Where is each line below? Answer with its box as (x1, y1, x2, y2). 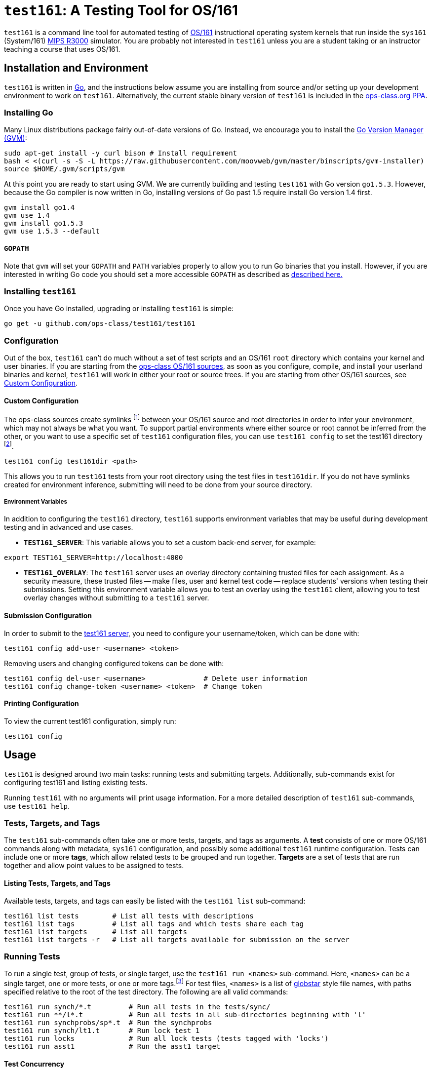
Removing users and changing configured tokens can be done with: (4, 659, 224, 668)
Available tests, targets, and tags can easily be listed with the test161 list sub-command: (4, 896, 306, 905)
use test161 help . (4, 801, 70, 810)
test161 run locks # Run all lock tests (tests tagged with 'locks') (4, 1034, 329, 1043)
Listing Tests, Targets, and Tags (4, 879, 111, 888)
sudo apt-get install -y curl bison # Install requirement (4, 149, 237, 158)
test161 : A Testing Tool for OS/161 (4, 2, 238, 19)
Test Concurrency (4, 1059, 65, 1068)
